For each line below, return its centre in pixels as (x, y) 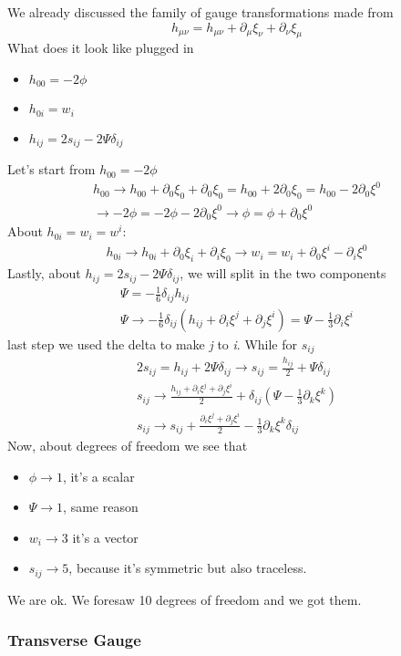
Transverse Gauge (74, 640)
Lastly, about (44, 273)
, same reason (101, 507)
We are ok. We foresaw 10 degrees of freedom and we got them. (185, 599)
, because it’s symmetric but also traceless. (188, 568)
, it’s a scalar (98, 476)
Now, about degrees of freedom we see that (128, 446)
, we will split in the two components (283, 273)
